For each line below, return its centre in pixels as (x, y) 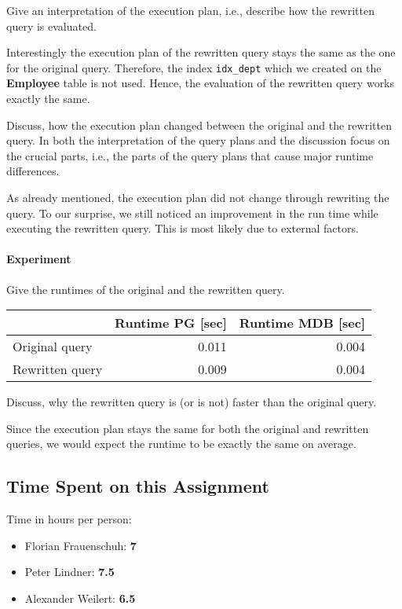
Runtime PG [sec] (171, 323)
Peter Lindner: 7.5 (69, 572)
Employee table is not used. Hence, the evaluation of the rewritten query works (201, 83)
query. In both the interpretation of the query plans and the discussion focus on (198, 140)
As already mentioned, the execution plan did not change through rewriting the (198, 197)
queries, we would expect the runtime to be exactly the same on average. (181, 444)
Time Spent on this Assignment (138, 486)
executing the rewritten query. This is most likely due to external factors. (183, 228)
